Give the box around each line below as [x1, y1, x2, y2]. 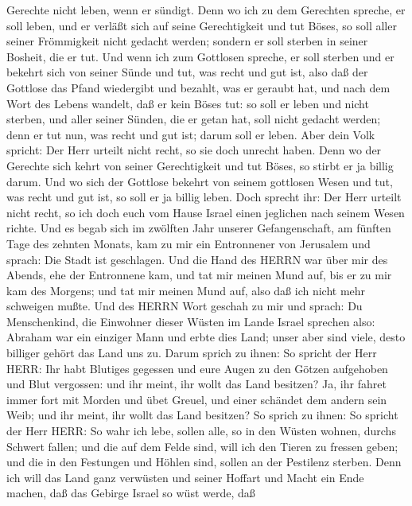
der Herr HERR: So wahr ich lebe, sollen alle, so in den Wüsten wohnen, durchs [6, 422, 396, 439]
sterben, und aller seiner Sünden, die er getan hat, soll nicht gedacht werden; [6, 111, 381, 127]
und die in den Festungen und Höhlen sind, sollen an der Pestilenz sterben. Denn [6, 453, 402, 470]
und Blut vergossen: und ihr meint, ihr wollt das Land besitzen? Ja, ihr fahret [6, 376, 387, 392]
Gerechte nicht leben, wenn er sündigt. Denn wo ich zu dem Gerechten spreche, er [6, 2, 406, 18]
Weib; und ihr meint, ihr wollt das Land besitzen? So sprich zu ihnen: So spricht [6, 407, 398, 423]
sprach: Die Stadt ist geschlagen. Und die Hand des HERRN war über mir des [6, 251, 388, 267]
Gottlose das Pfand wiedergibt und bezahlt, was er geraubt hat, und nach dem [6, 79, 391, 95]
